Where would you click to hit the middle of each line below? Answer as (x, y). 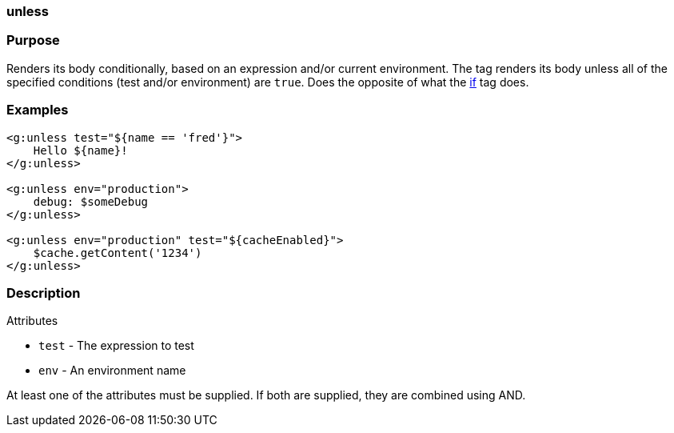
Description (44, 293)
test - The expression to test (116, 346)
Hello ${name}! (80, 150)
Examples (38, 110)
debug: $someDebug (91, 201)
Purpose (33, 40)
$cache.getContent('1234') (118, 253)
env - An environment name (112, 371)
